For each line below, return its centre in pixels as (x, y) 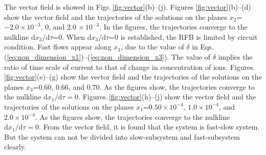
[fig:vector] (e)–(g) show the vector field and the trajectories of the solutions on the (133, 77)
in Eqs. (203, 47)
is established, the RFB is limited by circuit (189, 36)
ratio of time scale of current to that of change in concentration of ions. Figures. (130, 67)
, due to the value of (152, 47)
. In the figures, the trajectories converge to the (173, 27)
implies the (235, 56)
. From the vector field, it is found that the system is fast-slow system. (149, 127)
